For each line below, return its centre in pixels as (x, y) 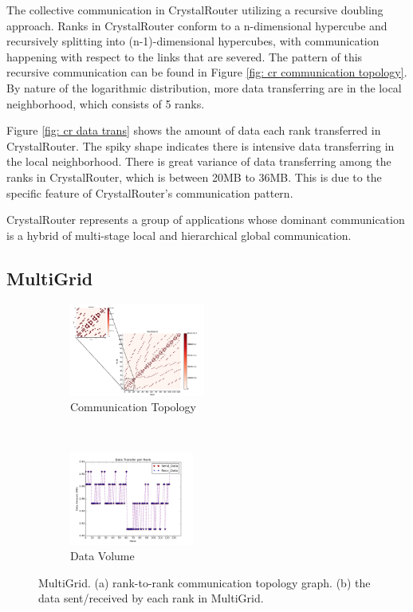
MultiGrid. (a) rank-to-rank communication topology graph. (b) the (205, 582)
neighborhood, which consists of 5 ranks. (106, 103)
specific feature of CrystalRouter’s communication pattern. (150, 192)
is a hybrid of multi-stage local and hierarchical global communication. (179, 235)
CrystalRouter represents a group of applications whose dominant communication (206, 220)
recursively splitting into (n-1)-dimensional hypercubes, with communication (193, 41)
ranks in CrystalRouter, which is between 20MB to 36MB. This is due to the (194, 177)
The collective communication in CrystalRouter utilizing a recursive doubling (195, 10)
